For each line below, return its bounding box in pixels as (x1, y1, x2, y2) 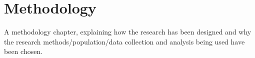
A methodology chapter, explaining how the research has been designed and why (4, 26, 251, 37)
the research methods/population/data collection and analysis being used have (4, 36, 245, 46)
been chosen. (4, 46, 43, 56)
